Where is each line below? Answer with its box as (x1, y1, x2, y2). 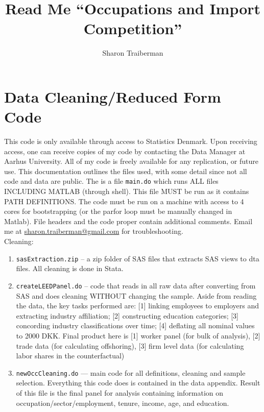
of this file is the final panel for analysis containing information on (16, 387, 224, 398)
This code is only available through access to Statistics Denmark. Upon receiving (4, 136, 257, 147)
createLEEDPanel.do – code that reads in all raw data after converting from (16, 280, 256, 290)
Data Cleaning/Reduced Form (4, 86, 221, 107)
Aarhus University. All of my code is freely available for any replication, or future (4, 156, 258, 166)
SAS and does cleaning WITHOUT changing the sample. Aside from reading (16, 290, 257, 301)
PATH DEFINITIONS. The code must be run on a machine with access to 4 (4, 196, 244, 206)
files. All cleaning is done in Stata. (16, 263, 124, 274)
